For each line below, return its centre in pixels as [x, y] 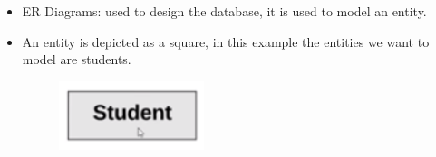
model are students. [77, 59]
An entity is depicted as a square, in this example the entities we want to [226, 41]
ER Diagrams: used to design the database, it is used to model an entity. [224, 11]
